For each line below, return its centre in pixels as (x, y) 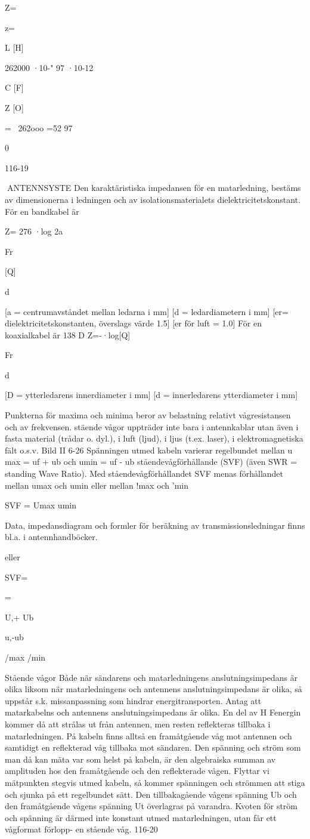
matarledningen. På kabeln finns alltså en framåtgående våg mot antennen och (148, 735)
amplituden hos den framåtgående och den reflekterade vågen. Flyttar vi (137, 771)
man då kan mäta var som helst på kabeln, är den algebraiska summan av (140, 759)
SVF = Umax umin (41, 505)
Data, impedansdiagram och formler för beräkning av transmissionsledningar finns (155, 525)
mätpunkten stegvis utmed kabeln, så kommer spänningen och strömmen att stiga (155, 782)
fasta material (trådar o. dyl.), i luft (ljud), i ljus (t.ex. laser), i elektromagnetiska (154, 438)
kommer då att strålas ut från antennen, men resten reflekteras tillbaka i (138, 724)
